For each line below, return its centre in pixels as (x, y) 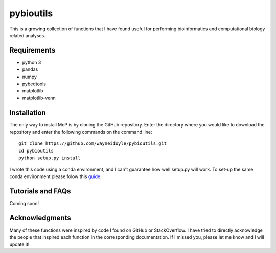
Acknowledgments (40, 218)
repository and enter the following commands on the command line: (81, 132)
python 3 (32, 62)
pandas (30, 69)
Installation (28, 112)
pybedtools (34, 84)
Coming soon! (24, 203)
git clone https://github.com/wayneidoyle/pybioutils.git (93, 144)
